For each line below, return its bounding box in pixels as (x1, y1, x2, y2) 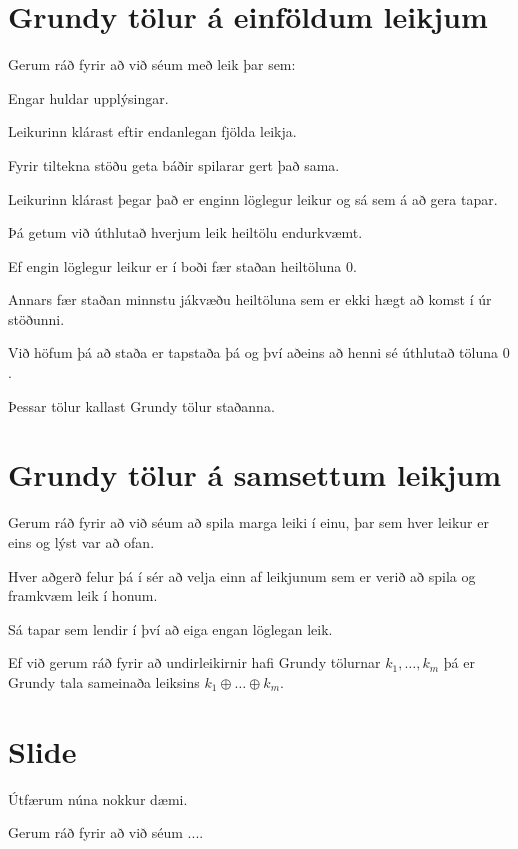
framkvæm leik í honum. (8, 585, 158, 606)
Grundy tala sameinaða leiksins (8, 671, 200, 692)
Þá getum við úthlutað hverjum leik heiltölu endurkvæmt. (8, 222, 363, 243)
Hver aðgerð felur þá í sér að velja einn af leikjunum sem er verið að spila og (8, 565, 476, 586)
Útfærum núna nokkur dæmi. (8, 788, 188, 809)
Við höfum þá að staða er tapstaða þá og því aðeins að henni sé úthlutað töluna (8, 342, 498, 363)
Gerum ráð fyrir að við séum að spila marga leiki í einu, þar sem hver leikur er (8, 512, 489, 533)
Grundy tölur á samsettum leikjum (8, 454, 502, 495)
